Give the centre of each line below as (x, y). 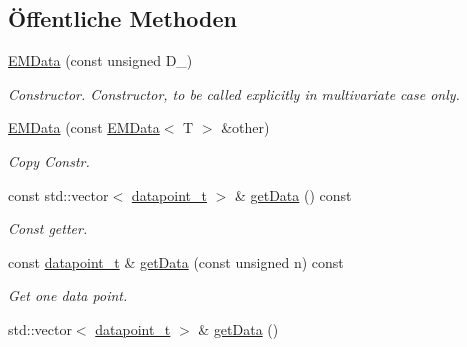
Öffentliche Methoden (122, 18)
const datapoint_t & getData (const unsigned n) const (176, 261)
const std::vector (58, 194)
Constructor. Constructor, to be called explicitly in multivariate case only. (234, 93)
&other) (245, 127)
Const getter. (48, 228)
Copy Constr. (49, 160)
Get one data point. (68, 295)
